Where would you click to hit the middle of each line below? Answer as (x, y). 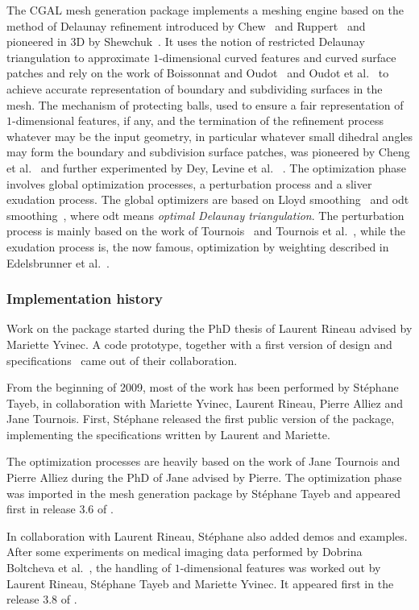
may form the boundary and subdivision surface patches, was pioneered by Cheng (208, 152)
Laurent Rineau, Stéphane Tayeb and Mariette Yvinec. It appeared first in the (200, 583)
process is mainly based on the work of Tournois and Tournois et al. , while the (206, 231)
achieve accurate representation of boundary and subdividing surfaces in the (195, 88)
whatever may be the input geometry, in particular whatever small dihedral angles (210, 136)
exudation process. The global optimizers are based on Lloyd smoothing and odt (208, 199)
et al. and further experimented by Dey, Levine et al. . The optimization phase (207, 167)
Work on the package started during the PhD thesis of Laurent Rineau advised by (209, 328)
